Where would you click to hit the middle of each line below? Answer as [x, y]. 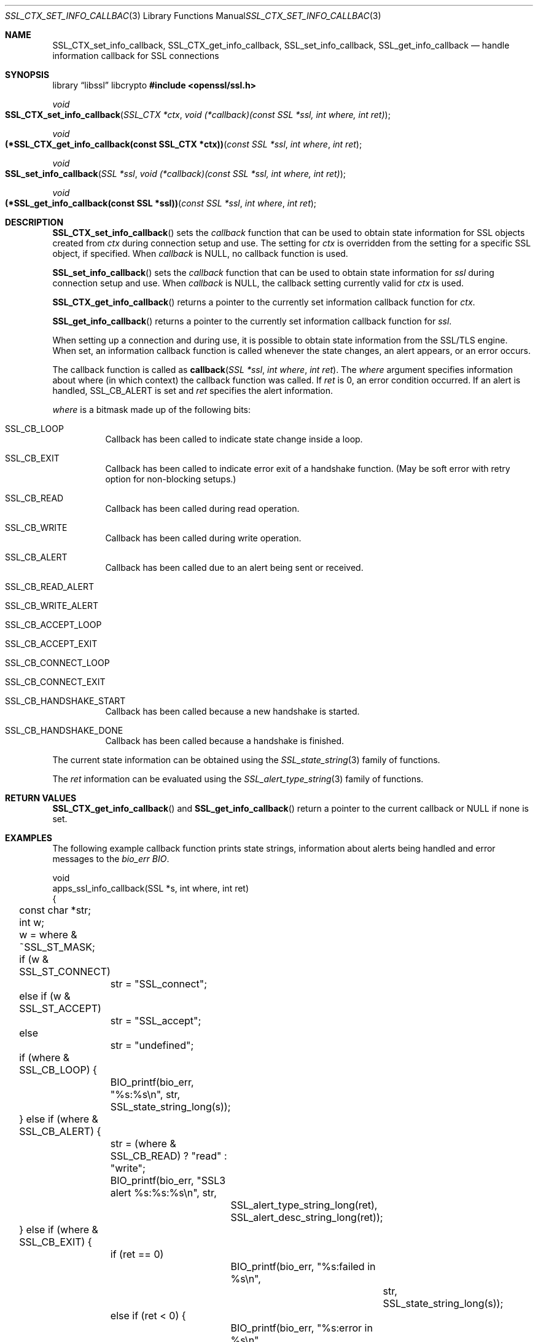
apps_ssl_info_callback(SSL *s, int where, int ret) [151, 888]
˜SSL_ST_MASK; [57, 947]
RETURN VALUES [41, 798]
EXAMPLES [29, 838]
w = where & [48, 935]
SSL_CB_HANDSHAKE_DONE [64, 730]
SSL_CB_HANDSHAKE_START [65, 701]
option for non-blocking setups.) [171, 479]
